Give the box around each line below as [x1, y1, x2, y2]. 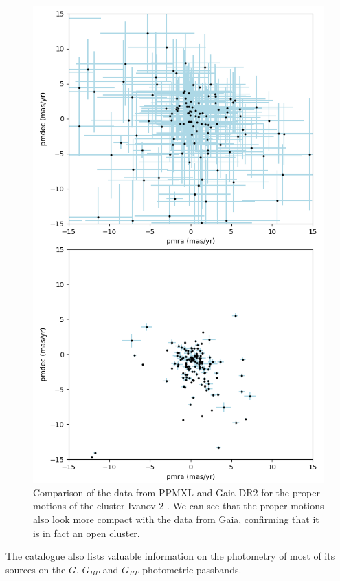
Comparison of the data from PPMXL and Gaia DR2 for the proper [33, 485, 320, 499]
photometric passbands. [142, 562, 242, 576]
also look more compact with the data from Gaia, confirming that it [33, 512, 319, 527]
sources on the [5, 562, 66, 576]
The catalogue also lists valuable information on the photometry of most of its [5, 549, 335, 563]
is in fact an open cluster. [33, 525, 140, 540]
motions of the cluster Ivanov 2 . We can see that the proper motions [33, 498, 324, 513]
